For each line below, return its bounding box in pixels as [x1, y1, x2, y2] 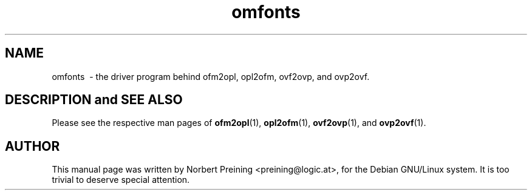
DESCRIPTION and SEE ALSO [5, 92, 183, 108]
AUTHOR [5, 138, 60, 154]
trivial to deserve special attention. [52, 174, 190, 185]
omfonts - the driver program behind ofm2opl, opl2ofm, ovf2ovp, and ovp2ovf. [52, 71, 370, 82]
